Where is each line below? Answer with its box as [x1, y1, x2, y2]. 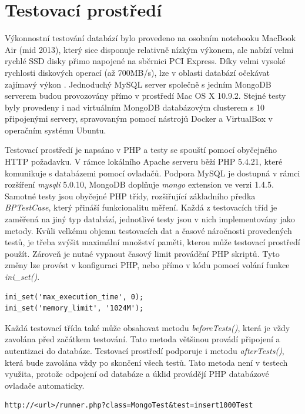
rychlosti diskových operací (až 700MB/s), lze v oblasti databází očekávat [5, 66, 270, 78]
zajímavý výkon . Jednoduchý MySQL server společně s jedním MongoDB [5, 78, 272, 90]
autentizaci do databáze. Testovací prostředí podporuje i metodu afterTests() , [5, 344, 284, 356]
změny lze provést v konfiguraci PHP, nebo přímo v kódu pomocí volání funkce [5, 259, 290, 271]
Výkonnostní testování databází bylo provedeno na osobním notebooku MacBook [5, 32, 296, 44]
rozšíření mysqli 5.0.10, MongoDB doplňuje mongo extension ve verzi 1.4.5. [5, 178, 274, 191]
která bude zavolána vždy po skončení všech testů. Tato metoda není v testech [5, 356, 288, 368]
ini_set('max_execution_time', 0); [5, 292, 144, 301]
